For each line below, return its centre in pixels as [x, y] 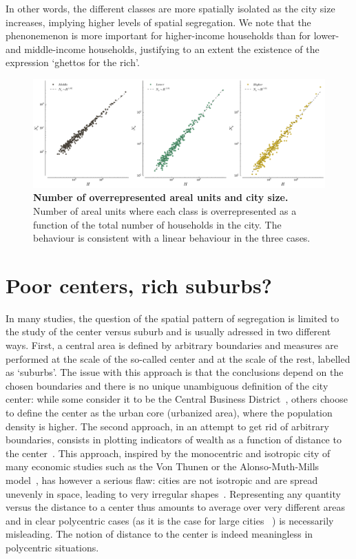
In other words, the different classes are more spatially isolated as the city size [170, 8]
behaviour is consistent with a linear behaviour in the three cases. [172, 238]
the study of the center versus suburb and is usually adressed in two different [168, 331]
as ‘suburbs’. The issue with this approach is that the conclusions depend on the [175, 372]
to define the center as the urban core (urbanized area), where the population [169, 412]
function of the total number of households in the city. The [157, 224]
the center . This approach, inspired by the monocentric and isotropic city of [168, 453]
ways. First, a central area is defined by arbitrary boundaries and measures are [172, 345]
